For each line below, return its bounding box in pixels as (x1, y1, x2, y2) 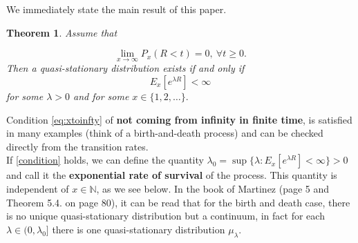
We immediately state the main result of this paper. (6, 2, 227, 16)
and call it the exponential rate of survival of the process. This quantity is (6, 168, 337, 182)
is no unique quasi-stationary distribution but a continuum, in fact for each (6, 208, 325, 223)
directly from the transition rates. (6, 139, 149, 153)
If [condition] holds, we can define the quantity (6, 153, 204, 167)
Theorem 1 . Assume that (6, 25, 117, 39)
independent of (6, 181, 69, 195)
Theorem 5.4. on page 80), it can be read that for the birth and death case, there (6, 195, 350, 209)
